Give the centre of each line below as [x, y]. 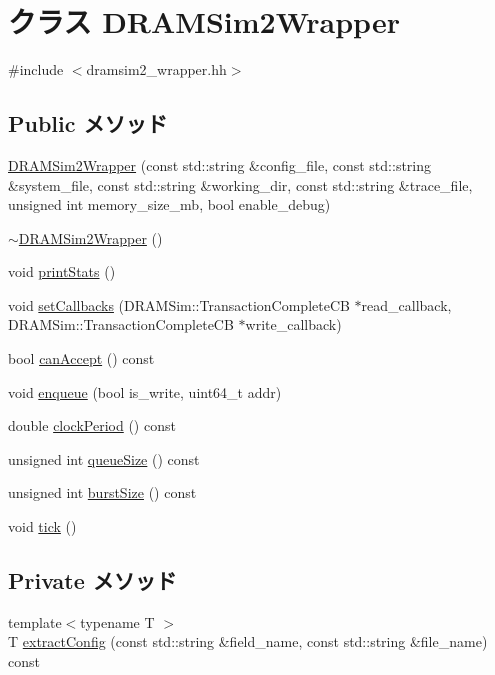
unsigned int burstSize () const [102, 492]
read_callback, [406, 304]
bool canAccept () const [81, 358]
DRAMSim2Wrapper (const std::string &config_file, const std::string [220, 164]
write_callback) [293, 324]
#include [36, 69]
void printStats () [62, 271]
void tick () [42, 526]
